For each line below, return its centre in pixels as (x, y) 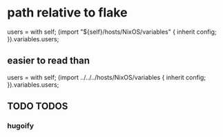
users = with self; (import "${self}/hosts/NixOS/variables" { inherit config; (112, 32)
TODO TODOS (38, 106)
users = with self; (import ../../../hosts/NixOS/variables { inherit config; (106, 77)
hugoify (21, 126)
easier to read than (48, 61)
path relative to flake (67, 13)
